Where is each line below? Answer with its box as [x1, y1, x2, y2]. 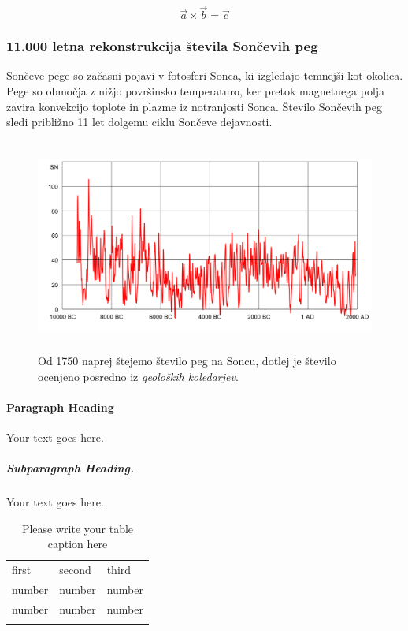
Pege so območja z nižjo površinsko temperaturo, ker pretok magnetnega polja [6, 83, 385, 99]
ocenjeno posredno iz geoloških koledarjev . [38, 368, 239, 384]
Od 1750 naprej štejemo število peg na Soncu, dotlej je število [38, 352, 336, 368]
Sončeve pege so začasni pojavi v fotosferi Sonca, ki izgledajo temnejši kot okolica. [6, 67, 403, 84]
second [59, 562, 91, 578]
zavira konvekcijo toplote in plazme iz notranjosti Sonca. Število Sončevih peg [6, 98, 382, 114]
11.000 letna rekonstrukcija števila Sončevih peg [6, 36, 318, 56]
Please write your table [21, 520, 134, 536]
